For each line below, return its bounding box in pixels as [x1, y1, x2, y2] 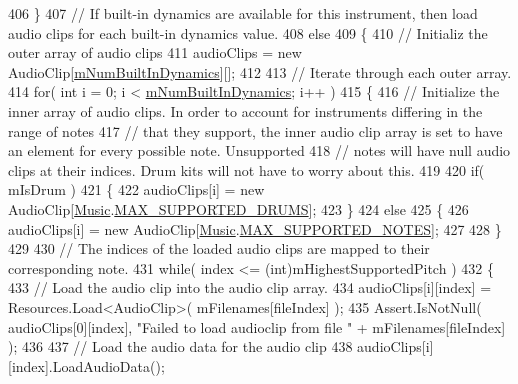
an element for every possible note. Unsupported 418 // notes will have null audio [8, 140, 511, 161]
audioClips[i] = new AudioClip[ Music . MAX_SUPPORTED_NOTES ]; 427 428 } [8, 218, 502, 239]
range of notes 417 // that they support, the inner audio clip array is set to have [8, 120, 503, 141]
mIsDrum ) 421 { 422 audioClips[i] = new [8, 179, 265, 200]
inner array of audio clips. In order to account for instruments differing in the [8, 100, 483, 121]
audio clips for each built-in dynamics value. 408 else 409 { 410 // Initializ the [8, 22, 488, 43]
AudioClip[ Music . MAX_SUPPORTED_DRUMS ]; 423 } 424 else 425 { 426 [8, 198, 469, 219]
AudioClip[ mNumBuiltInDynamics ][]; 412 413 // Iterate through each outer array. [8, 61, 512, 82]
